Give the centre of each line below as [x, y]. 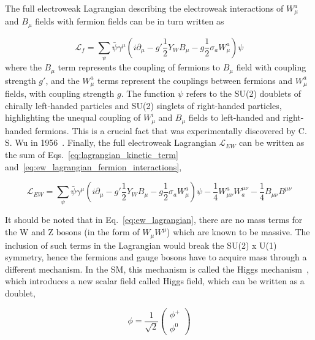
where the [23, 67]
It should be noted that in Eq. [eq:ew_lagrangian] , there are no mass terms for [154, 220]
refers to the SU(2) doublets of [243, 93]
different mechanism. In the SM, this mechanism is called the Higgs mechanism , [157, 269]
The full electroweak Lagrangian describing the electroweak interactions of [144, 8]
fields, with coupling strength [60, 93]
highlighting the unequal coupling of [73, 117]
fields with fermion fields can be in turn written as [130, 21]
